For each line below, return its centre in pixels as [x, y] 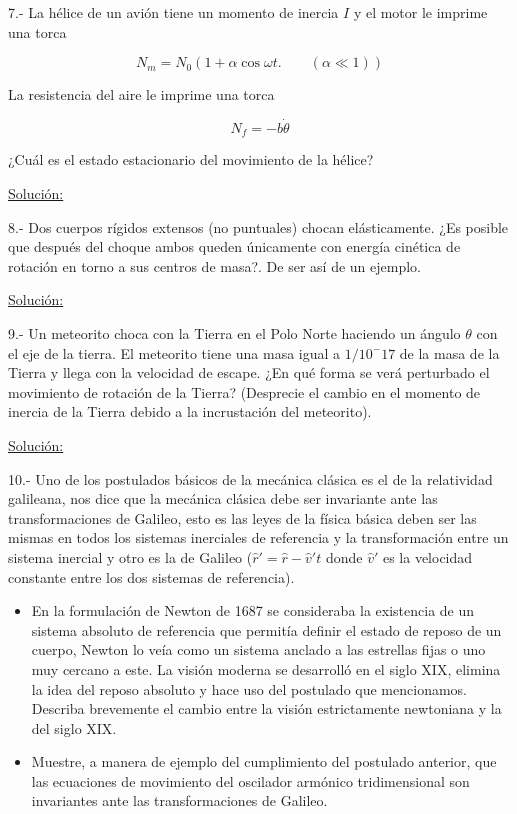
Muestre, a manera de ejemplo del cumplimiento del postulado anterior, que [264, 761]
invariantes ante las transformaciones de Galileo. [179, 800]
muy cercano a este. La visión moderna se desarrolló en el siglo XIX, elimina [266, 668]
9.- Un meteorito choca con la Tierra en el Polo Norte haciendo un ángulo [234, 333]
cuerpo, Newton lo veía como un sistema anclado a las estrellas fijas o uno [258, 649]
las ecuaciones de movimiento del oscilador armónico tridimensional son [250, 780]
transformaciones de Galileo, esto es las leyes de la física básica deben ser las [242, 517]
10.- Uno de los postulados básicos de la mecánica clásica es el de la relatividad [250, 478]
